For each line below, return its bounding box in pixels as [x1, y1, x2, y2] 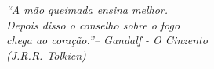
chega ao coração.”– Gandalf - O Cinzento [6, 32, 208, 48]
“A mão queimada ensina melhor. [6, 2, 169, 17]
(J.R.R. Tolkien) [6, 47, 86, 63]
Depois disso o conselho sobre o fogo [6, 16, 180, 33]
